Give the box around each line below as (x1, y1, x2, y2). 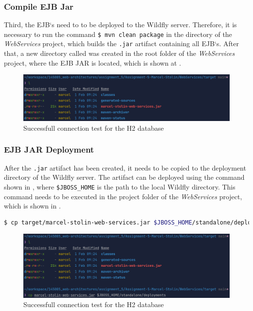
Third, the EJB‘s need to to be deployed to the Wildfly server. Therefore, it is (4, 19, 237, 30)
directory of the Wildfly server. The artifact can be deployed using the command (4, 172, 245, 182)
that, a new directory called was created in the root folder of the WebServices (4, 48, 235, 58)
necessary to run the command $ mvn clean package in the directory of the (4, 29, 232, 39)
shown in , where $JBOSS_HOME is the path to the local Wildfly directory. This (4, 182, 235, 192)
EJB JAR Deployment (4, 143, 94, 155)
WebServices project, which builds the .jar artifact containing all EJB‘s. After (4, 38, 239, 49)
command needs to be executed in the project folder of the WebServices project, (4, 191, 242, 201)
